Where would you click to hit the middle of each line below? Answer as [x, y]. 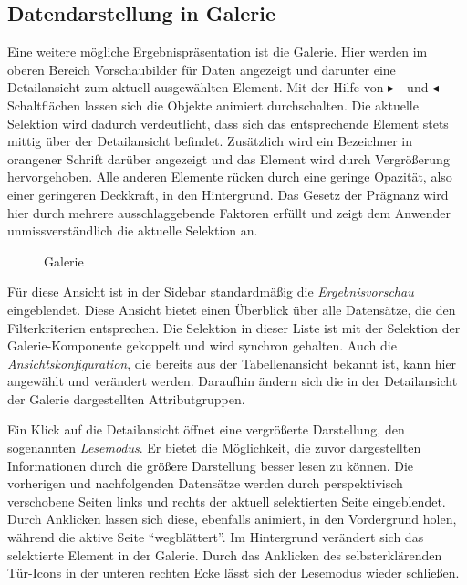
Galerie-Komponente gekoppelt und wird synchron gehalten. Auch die [202, 345]
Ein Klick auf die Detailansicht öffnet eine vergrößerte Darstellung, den [206, 429]
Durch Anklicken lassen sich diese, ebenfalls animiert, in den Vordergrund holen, [232, 519]
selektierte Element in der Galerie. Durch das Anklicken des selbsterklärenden [225, 554]
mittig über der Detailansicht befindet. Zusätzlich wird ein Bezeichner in [210, 141]
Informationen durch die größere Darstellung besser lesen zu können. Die [211, 465]
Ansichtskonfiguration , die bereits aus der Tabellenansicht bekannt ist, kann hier [232, 363]
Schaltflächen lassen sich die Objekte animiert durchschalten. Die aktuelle [213, 104]
